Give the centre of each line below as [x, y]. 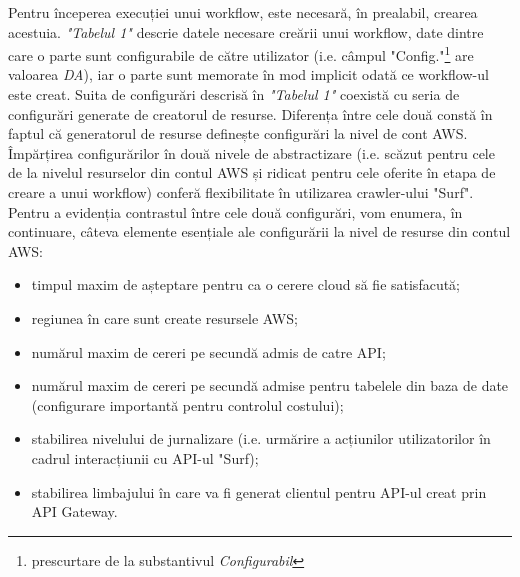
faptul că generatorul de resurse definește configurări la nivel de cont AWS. [238, 133]
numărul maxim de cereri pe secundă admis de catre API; [208, 351]
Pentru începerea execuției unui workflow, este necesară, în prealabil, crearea [243, 12]
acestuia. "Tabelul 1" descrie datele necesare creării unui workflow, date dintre [246, 31]
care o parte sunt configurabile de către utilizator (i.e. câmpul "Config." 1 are [241, 53]
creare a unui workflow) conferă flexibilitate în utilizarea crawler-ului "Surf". [241, 192]
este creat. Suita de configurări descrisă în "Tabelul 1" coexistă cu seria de [234, 94]
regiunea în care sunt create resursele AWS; [164, 317]
